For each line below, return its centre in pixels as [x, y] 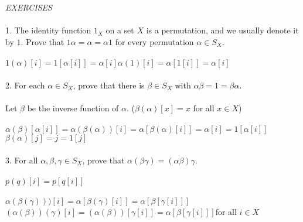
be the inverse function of [73, 107]
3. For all [22, 160]
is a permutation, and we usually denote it [222, 30]
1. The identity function [48, 30]
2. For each [25, 85]
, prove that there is [109, 85]
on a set [120, 30]
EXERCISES [29, 7]
